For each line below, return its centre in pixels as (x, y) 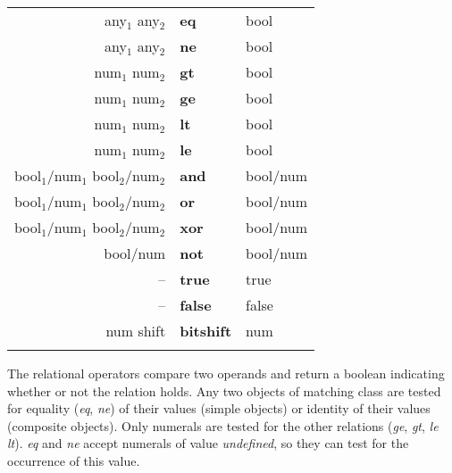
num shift (136, 331)
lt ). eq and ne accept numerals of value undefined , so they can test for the (208, 443)
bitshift (206, 331)
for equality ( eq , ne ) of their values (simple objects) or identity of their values (219, 408)
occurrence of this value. (74, 460)
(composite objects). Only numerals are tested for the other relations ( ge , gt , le (223, 425)
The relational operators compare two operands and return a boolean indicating (226, 373)
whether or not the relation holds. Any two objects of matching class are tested (224, 390)
